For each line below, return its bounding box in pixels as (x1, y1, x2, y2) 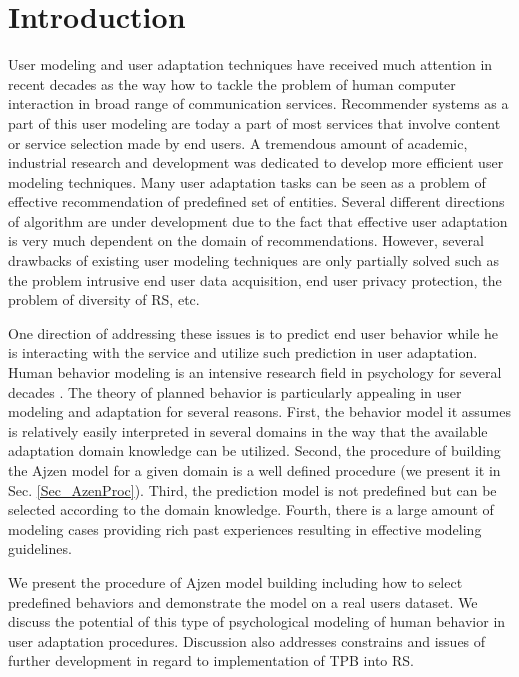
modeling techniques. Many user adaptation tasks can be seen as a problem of (8, 171, 486, 192)
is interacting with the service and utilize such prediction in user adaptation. (8, 342, 478, 363)
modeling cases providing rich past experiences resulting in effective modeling (8, 518, 482, 539)
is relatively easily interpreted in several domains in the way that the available (8, 420, 488, 441)
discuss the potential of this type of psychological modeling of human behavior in (8, 611, 506, 632)
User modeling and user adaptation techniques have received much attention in (8, 54, 493, 75)
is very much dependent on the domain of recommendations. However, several (8, 230, 484, 251)
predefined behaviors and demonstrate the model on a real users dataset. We (8, 591, 478, 612)
